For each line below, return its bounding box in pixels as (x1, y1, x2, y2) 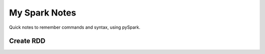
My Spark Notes (9, 7, 76, 18)
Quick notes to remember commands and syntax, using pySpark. (9, 24, 141, 30)
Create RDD (9, 37, 46, 45)
